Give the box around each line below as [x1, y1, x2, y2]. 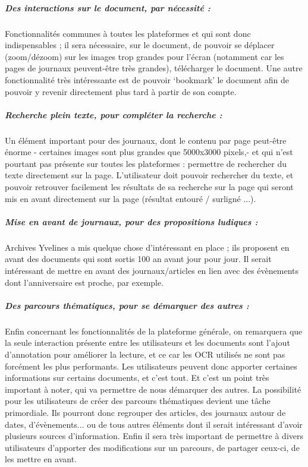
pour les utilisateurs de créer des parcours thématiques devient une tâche [5, 395, 271, 407]
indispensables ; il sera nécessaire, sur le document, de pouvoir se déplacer [5, 39, 275, 51]
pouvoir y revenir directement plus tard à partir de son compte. [5, 85, 237, 97]
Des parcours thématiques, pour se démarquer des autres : [5, 299, 249, 311]
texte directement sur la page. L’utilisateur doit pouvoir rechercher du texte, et [5, 169, 294, 181]
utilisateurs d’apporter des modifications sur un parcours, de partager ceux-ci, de [5, 441, 300, 453]
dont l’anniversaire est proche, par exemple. [5, 276, 164, 288]
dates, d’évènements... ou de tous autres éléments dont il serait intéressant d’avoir [5, 418, 303, 430]
